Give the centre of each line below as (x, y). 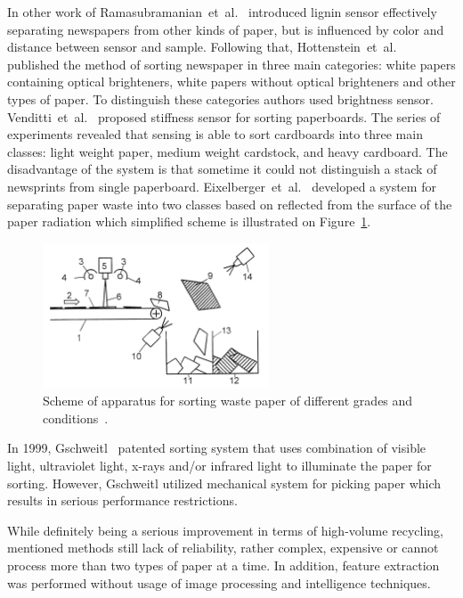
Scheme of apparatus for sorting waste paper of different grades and (228, 401)
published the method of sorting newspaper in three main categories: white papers (231, 64)
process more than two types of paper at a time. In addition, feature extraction (223, 565)
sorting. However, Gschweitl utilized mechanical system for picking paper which (224, 483)
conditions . (76, 418)
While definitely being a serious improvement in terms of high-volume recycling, (225, 530)
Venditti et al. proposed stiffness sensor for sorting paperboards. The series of (224, 116)
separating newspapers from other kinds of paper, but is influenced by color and (226, 29)
